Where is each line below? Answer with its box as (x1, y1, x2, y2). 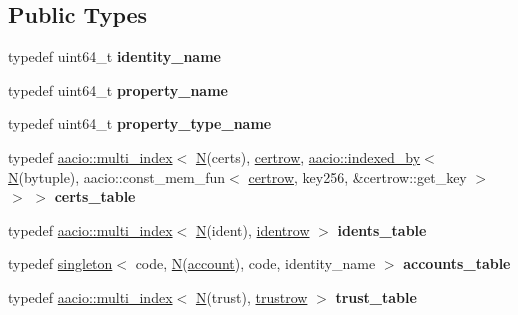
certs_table (54, 186, 136, 207)
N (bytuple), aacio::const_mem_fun (8, 166, 226, 187)
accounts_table (403, 253, 511, 274)
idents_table (337, 219, 427, 240)
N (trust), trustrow (195, 286, 308, 307)
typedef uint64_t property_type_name (8, 113, 272, 134)
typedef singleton (8, 253, 113, 274)
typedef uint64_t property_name (8, 79, 228, 100)
